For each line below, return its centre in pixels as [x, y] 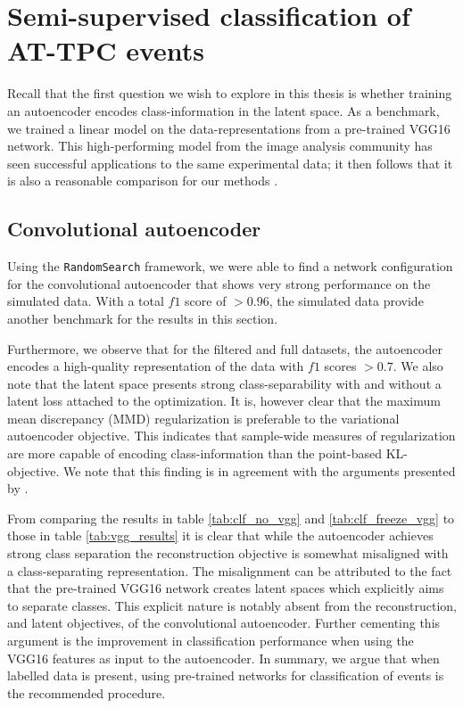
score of [206, 301]
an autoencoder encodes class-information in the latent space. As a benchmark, [223, 110]
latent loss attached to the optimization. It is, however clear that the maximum [224, 401]
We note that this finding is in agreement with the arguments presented [259, 470]
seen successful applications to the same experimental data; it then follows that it [230, 163]
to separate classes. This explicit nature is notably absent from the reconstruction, [232, 605]
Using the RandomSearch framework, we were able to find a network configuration [230, 266]
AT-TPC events [106, 50]
